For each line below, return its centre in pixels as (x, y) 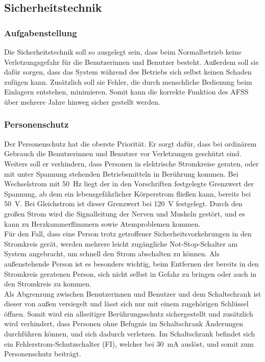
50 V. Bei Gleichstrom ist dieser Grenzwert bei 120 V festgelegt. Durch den (123, 203)
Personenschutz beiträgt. (43, 354)
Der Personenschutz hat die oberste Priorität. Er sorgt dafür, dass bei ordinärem (130, 143)
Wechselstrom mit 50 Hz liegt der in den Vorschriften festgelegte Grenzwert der (129, 184)
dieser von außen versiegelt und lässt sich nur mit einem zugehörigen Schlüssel (126, 304)
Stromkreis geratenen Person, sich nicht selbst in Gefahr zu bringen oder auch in (130, 273)
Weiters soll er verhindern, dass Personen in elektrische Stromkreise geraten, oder (131, 163)
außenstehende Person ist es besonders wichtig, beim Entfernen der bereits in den (131, 263)
